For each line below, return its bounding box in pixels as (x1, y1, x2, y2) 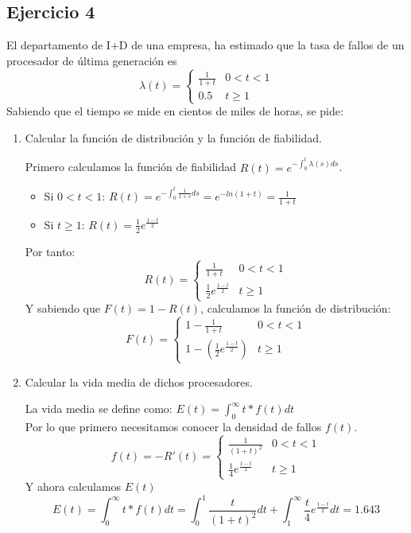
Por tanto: (25, 243, 76, 259)
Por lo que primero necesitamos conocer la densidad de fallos (25, 418, 322, 434)
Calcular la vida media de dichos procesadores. (25, 373, 253, 390)
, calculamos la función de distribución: (200, 300, 391, 317)
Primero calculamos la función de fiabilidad (25, 158, 237, 175)
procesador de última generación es (6, 52, 177, 68)
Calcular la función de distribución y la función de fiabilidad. (25, 129, 322, 146)
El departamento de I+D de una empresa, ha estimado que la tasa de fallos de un (6, 37, 405, 53)
